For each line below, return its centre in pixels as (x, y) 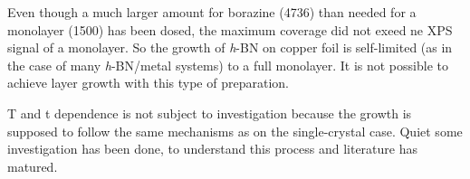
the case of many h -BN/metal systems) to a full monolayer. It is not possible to (228, 65)
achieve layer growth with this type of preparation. (148, 83)
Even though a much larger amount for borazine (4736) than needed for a (212, 12)
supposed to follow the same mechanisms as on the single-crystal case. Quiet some (235, 131)
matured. (33, 166)
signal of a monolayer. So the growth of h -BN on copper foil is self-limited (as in (230, 47)
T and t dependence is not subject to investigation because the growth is (210, 113)
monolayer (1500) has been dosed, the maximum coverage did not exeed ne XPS (230, 29)
